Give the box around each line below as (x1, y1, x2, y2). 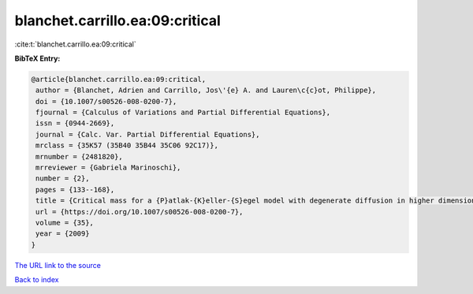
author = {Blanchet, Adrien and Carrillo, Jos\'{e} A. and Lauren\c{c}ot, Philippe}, (35, 86, 377, 95)
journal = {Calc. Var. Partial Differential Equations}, (35, 130, 260, 139)
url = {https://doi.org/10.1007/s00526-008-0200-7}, (35, 207, 244, 216)
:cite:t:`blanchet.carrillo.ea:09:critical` (14, 39, 137, 49)
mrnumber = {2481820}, (35, 152, 124, 161)
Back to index (14, 275, 59, 285)
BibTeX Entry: (14, 54, 61, 63)
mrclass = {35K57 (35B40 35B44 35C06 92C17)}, (35, 141, 218, 150)
